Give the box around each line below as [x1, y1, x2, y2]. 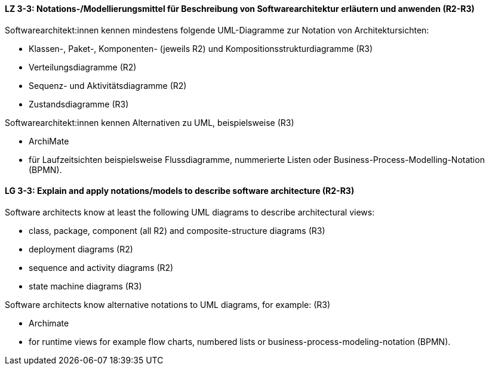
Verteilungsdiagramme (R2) [29, 61, 137, 72]
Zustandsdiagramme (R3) [29, 98, 129, 109]
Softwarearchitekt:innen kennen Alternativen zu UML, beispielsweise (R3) [5, 117, 294, 128]
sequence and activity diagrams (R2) [29, 262, 174, 273]
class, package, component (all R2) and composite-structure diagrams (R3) [29, 225, 325, 236]
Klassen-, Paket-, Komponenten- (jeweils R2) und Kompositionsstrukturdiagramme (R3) [29, 43, 373, 54]
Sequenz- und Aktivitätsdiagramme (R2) [29, 80, 187, 91]
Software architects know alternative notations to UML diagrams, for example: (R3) [5, 299, 331, 310]
